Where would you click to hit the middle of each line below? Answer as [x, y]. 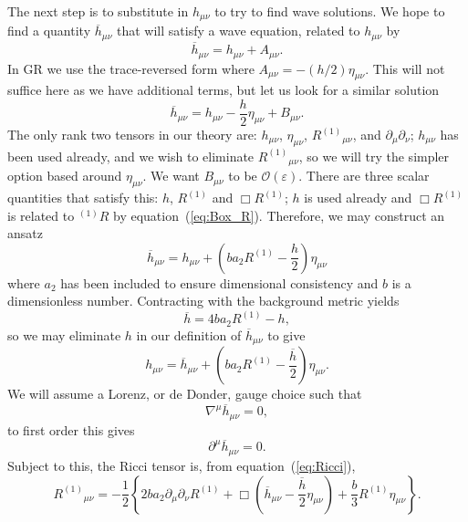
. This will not [405, 68]
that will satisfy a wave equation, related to [238, 31]
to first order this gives [71, 429]
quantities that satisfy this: [83, 198]
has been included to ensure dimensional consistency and [219, 282]
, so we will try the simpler [374, 156]
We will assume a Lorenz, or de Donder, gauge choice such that [185, 394]
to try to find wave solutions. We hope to [330, 11]
